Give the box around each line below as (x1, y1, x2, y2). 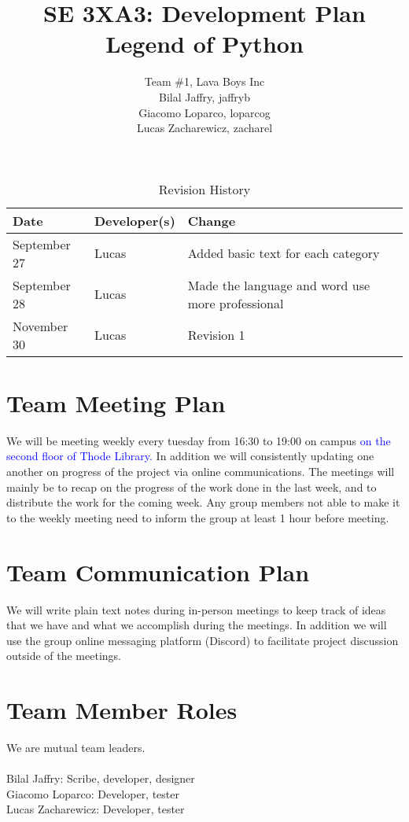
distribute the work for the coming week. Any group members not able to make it (6, 494, 400, 511)
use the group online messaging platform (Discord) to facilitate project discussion (6, 632, 399, 648)
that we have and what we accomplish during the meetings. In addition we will (6, 617, 387, 633)
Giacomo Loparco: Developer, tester (6, 785, 179, 802)
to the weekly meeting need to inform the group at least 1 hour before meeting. (6, 509, 389, 525)
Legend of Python (105, 28, 304, 60)
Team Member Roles (6, 694, 238, 726)
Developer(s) (94, 211, 175, 230)
